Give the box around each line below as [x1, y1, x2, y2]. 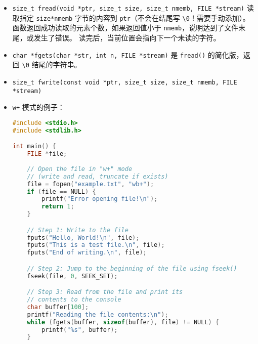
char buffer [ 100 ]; [27, 303, 89, 311]
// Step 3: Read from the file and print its [27, 288, 183, 296]
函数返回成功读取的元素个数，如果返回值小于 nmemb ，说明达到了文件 [12, 22, 239, 33]
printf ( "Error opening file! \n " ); [41, 195, 158, 203]
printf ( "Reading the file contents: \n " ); [27, 311, 168, 318]
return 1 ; [41, 203, 74, 210]
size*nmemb [36, 15, 73, 22]
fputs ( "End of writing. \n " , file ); [27, 249, 147, 256]
